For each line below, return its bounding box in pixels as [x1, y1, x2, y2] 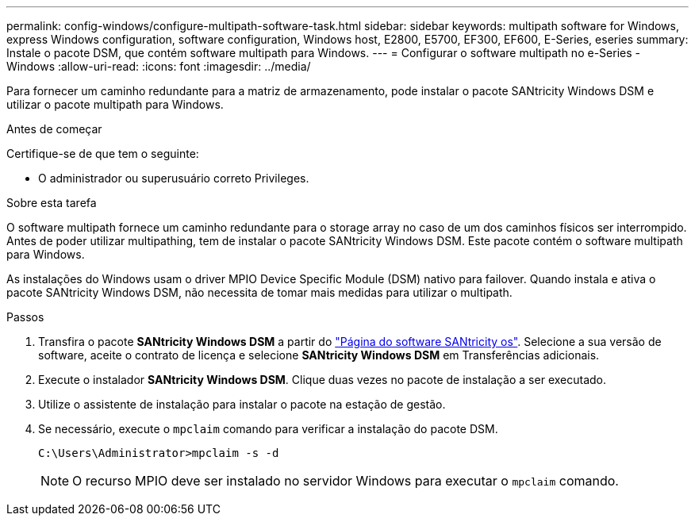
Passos [6, 310, 44, 324]
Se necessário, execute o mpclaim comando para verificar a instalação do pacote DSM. [38, 422, 498, 436]
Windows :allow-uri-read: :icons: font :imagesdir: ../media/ [6, 59, 311, 73]
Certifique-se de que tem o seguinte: [6, 147, 199, 160]
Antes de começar [6, 122, 102, 136]
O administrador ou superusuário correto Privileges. [38, 171, 309, 185]
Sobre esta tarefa [6, 196, 97, 209]
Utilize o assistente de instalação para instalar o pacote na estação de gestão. [38, 397, 446, 411]
